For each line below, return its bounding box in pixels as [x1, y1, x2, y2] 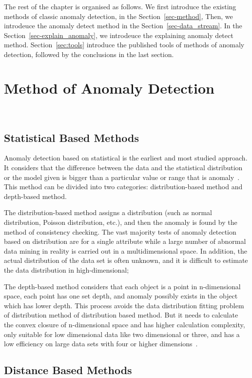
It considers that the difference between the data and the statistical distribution [4, 162, 243, 173]
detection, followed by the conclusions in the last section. [4, 49, 174, 59]
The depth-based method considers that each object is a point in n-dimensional [4, 281, 241, 291]
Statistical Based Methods [4, 130, 139, 145]
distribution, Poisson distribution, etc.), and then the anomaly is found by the [4, 217, 237, 227]
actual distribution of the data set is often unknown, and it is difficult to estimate [4, 255, 248, 265]
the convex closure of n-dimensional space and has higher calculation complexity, [4, 319, 245, 329]
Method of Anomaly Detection [4, 78, 214, 98]
